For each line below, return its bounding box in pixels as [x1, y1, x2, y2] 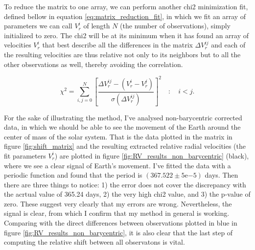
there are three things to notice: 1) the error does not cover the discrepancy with [4, 179, 246, 189]
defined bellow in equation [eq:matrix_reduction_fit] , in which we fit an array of [4, 11, 246, 21]
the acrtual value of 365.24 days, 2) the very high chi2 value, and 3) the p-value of [4, 189, 251, 199]
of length [83, 21, 110, 31]
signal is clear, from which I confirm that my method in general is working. [4, 208, 230, 218]
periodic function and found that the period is [4, 170, 142, 180]
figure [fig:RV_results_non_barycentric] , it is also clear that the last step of [4, 227, 233, 237]
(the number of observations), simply [120, 21, 231, 31]
